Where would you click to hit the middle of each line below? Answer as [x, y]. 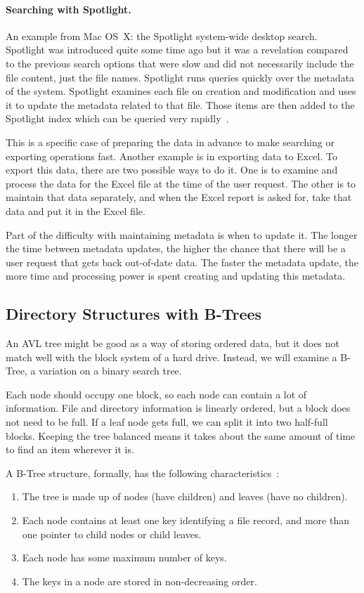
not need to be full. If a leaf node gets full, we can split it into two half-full [167, 422]
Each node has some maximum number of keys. [124, 558]
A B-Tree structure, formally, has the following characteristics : [143, 473]
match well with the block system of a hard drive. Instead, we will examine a [171, 357]
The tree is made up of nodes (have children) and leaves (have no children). [185, 496]
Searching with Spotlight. [69, 9]
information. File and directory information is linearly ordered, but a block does [178, 408]
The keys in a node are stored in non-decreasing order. [139, 581]
